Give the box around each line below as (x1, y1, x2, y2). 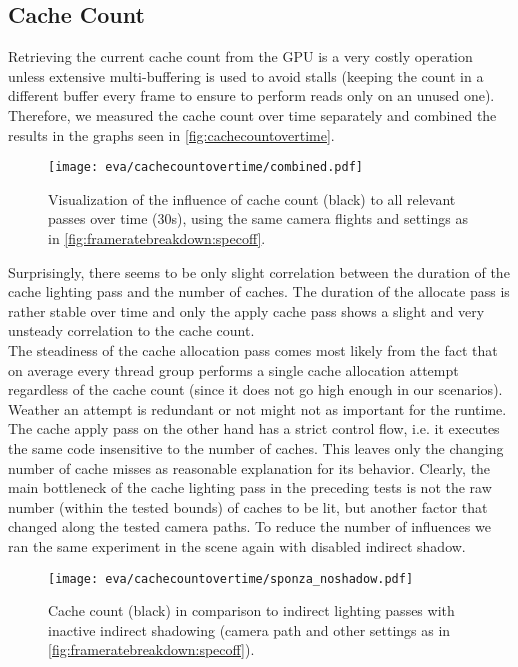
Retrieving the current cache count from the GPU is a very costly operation (8, 46, 473, 67)
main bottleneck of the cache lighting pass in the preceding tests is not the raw (8, 477, 492, 498)
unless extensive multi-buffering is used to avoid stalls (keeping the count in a (8, 65, 484, 86)
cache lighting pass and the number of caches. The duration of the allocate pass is (8, 281, 510, 302)
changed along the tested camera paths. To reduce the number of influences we (8, 516, 491, 537)
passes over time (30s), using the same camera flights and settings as (48, 208, 468, 229)
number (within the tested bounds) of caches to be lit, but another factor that (8, 496, 488, 517)
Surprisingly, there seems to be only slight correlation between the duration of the (8, 261, 510, 282)
